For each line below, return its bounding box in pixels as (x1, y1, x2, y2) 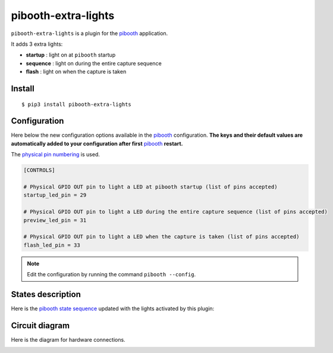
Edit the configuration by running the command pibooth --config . (27, 271, 196, 278)
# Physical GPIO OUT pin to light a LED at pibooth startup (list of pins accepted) (23, 183, 278, 190)
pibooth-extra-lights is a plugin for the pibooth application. (11, 30, 168, 37)
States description (11, 289, 81, 300)
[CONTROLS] (23, 167, 55, 174)
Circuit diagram (11, 320, 70, 330)
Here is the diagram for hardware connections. (11, 336, 125, 343)
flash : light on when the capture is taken (26, 68, 127, 75)
